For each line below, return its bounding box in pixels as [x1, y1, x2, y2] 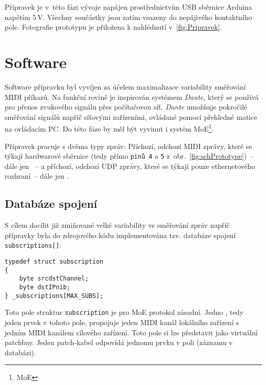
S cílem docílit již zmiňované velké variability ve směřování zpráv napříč [5, 220, 230, 230]
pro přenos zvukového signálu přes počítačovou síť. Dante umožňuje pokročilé [5, 101, 248, 112]
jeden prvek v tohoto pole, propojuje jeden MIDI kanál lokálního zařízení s [5, 316, 239, 327]
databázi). [5, 347, 36, 357]
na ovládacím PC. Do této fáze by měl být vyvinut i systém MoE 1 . [5, 122, 214, 134]
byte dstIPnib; [19, 283, 70, 291]
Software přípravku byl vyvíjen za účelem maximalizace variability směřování [5, 81, 246, 92]
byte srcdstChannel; [19, 275, 89, 283]
